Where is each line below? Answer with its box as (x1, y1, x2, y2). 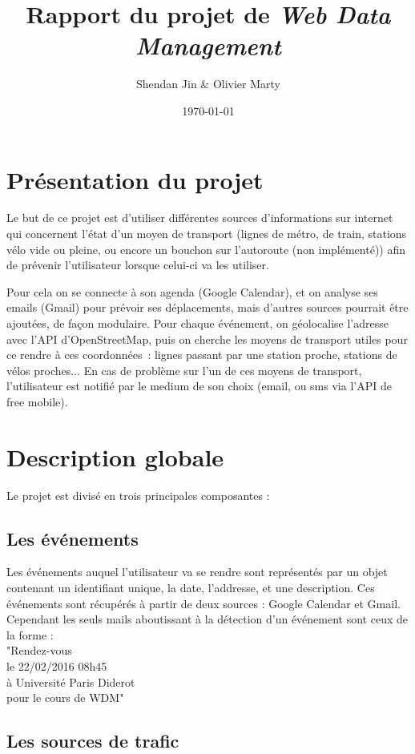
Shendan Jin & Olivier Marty (136, 75, 280, 92)
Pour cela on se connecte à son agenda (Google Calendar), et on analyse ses (6, 283, 378, 300)
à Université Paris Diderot (6, 673, 135, 690)
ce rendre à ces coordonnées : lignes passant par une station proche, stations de (6, 346, 397, 363)
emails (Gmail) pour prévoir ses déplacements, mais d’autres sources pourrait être (6, 299, 409, 316)
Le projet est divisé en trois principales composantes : (6, 486, 270, 503)
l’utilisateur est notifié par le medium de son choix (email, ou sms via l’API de (6, 377, 392, 394)
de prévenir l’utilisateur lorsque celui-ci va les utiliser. (6, 256, 269, 273)
